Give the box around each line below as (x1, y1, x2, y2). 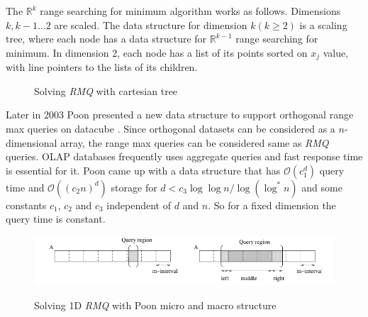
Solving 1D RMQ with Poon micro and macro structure (34, 298, 277, 313)
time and (6, 179, 45, 194)
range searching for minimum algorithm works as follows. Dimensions (40, 4, 341, 18)
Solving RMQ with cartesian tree (34, 83, 178, 98)
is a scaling (299, 17, 347, 32)
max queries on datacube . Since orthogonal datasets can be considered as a (6, 121, 335, 136)
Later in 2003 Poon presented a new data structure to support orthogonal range (6, 107, 354, 122)
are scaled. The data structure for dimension (54, 17, 247, 32)
